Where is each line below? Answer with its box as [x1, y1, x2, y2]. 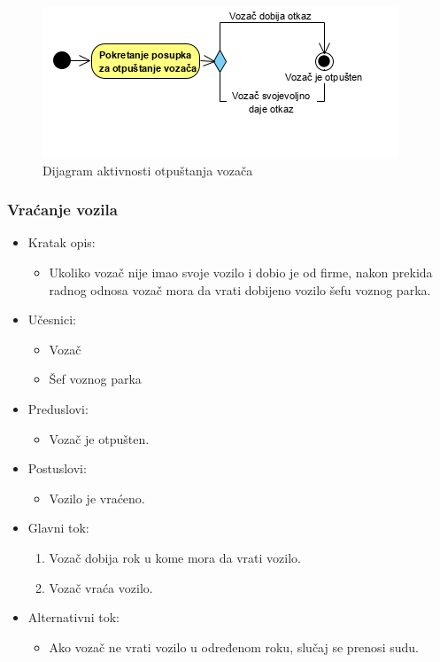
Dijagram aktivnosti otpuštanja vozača [42, 160, 253, 179]
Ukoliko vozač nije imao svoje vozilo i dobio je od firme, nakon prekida [49, 263, 433, 281]
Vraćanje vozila [7, 199, 118, 221]
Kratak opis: [27, 233, 96, 252]
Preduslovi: [27, 399, 89, 417]
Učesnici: [27, 310, 76, 329]
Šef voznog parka [49, 370, 142, 388]
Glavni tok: [27, 518, 89, 537]
